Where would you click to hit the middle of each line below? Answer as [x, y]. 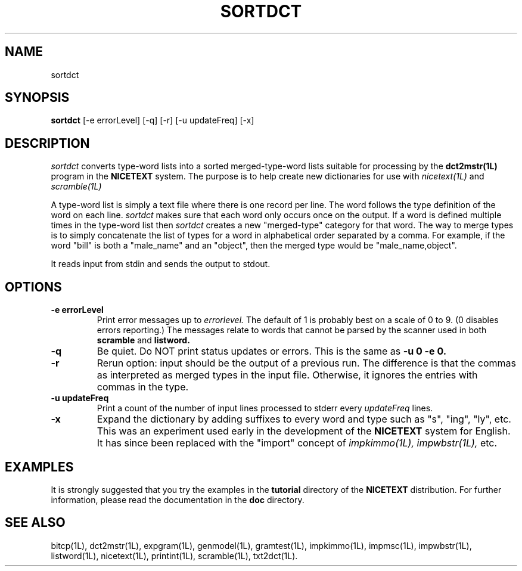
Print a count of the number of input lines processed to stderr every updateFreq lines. [265, 408]
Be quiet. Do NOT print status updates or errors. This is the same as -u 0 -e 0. [272, 351]
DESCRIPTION [47, 143]
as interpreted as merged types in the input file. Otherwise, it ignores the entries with [287, 375]
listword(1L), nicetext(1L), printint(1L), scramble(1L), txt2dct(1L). [174, 556]
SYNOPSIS [37, 98]
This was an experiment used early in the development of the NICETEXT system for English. [304, 431]
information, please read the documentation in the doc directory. [178, 499]
